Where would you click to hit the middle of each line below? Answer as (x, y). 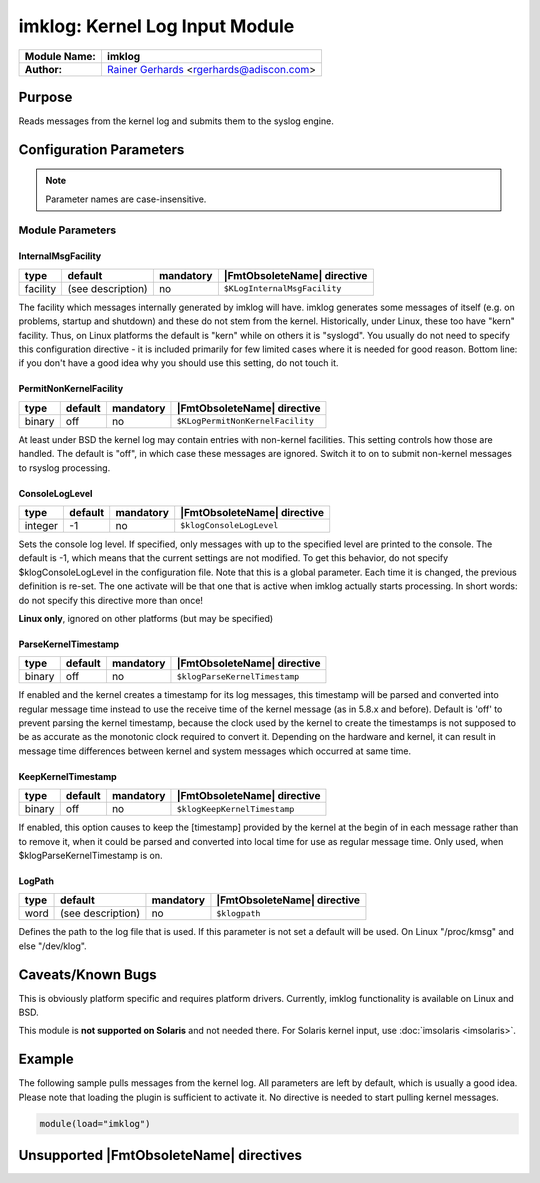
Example (46, 1059)
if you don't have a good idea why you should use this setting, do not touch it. (178, 363)
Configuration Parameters (101, 149)
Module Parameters (67, 230)
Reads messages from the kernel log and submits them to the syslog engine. (176, 121)
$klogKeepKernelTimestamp (235, 808)
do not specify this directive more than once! (111, 600)
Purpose (45, 96)
